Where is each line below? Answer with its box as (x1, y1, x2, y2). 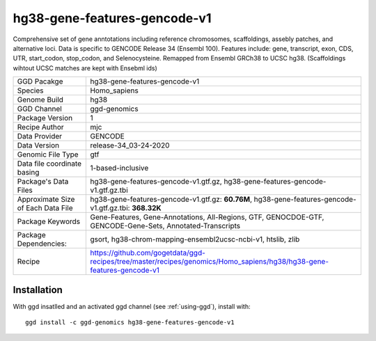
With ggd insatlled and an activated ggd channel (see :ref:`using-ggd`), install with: (13, 302, 251, 310)
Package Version (17, 113, 73, 123)
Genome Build (17, 95, 64, 104)
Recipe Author (17, 122, 64, 132)
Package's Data (17, 177, 69, 187)
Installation (13, 284, 63, 296)
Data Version (17, 141, 60, 150)
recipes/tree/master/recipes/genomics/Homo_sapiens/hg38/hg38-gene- (90, 257, 329, 267)
